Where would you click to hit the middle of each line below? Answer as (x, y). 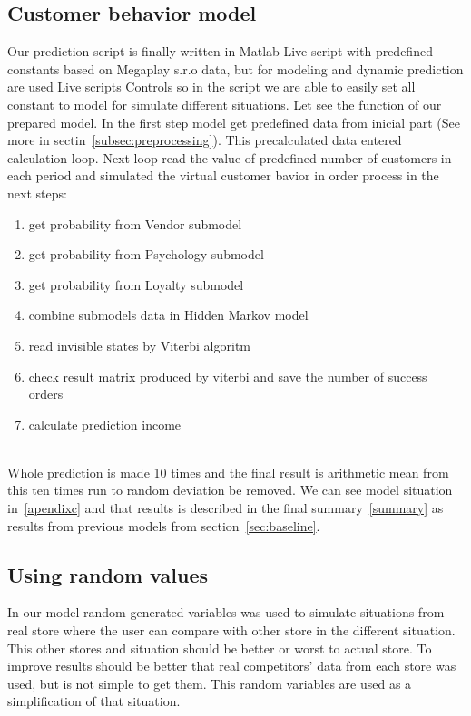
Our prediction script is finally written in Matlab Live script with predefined (220, 51)
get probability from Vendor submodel (135, 223)
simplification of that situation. (94, 701)
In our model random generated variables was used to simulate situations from (226, 612)
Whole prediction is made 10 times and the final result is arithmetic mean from (228, 472)
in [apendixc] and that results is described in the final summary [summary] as (226, 508)
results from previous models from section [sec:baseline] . (164, 525)
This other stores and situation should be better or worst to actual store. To (220, 648)
